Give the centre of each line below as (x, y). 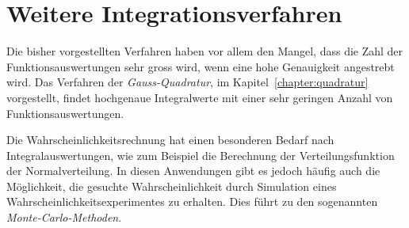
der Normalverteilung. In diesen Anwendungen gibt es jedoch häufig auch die (193, 171)
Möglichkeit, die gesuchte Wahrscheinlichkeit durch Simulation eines (172, 186)
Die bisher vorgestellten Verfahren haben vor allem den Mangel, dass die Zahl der (205, 51)
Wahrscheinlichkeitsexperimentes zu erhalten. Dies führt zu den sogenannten (192, 201)
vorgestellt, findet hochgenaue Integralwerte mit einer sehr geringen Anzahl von (200, 97)
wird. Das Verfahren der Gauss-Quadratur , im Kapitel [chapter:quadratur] (187, 82)
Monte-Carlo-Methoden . (64, 217)
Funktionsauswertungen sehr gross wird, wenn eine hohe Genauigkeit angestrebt (201, 66)
